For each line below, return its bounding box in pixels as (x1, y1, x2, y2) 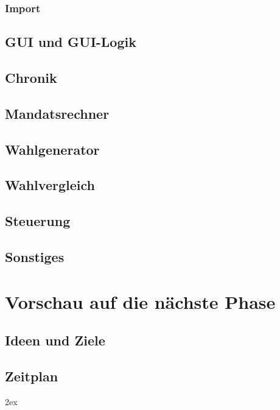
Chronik (5, 68, 57, 87)
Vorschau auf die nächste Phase (5, 289, 276, 314)
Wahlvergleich (5, 175, 95, 194)
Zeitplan (5, 366, 58, 385)
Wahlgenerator (5, 140, 100, 158)
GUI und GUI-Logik (5, 32, 136, 51)
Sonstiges (5, 247, 65, 266)
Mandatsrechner (5, 104, 110, 122)
